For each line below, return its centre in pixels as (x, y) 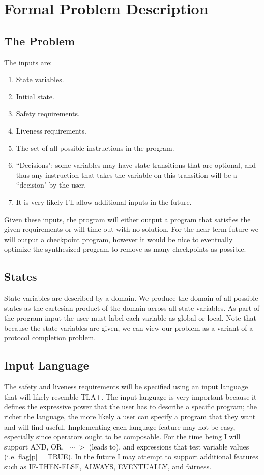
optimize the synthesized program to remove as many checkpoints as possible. (125, 249)
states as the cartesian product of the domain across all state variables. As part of (132, 308)
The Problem (40, 41)
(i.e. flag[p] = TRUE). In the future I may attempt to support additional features (131, 456)
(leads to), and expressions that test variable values (169, 446)
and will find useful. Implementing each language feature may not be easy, (120, 426)
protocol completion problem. (50, 338)
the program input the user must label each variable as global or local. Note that (130, 318)
